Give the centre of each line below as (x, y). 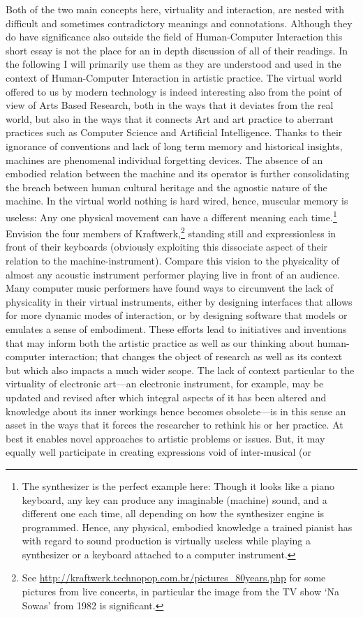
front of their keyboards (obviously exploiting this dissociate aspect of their (167, 247)
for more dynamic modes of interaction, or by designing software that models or (177, 315)
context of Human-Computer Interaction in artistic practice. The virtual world (174, 77)
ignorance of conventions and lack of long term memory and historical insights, (174, 146)
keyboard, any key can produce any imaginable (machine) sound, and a (175, 499)
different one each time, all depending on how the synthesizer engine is (173, 513)
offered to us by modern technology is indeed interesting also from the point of (174, 91)
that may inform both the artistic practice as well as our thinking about (160, 342)
